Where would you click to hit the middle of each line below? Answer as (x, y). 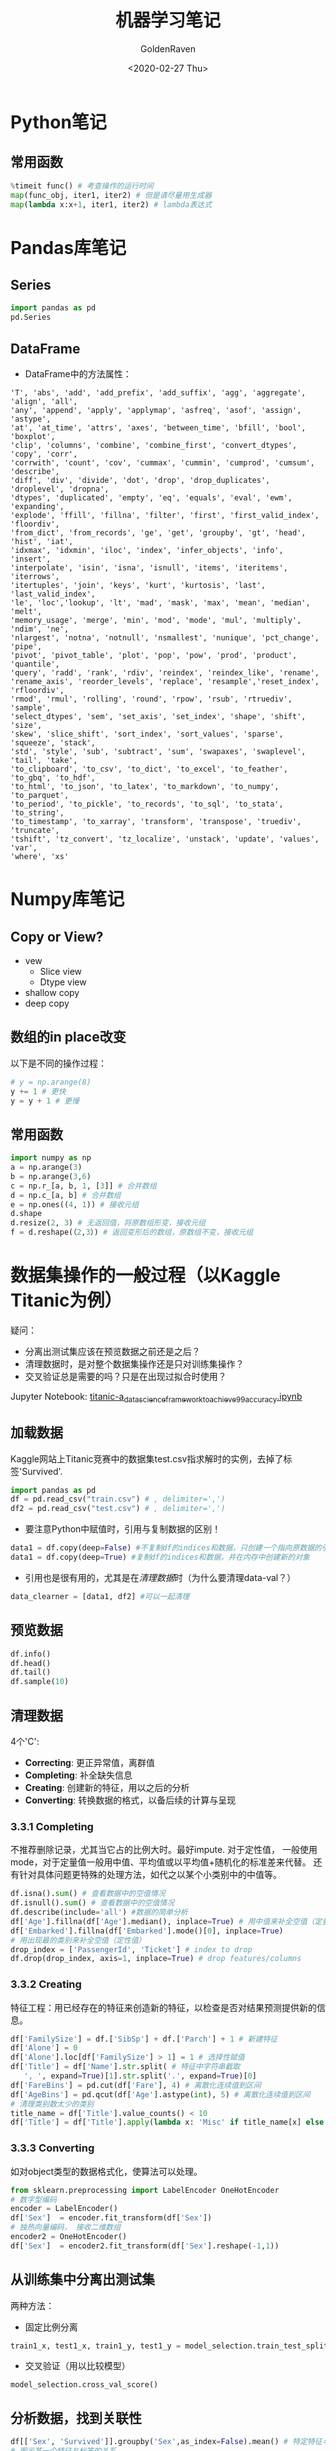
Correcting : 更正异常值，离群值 (89, 1762)
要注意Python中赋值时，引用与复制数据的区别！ (123, 1529)
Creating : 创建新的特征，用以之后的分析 (107, 1787)
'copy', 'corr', (44, 454)
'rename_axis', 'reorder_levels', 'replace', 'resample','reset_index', (165, 681)
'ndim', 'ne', (40, 629)
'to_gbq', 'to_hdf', (53, 777)
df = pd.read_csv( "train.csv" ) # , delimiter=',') (118, 1499)
